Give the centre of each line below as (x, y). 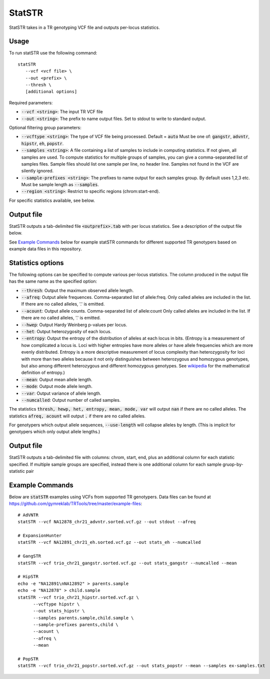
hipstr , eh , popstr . (43, 143)
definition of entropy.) (43, 373)
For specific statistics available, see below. (52, 200)
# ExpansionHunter (40, 536)
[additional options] (51, 92)
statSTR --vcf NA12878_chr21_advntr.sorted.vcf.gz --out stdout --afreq (107, 522)
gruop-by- (233, 464)
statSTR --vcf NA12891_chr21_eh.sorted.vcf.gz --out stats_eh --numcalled (109, 542)
